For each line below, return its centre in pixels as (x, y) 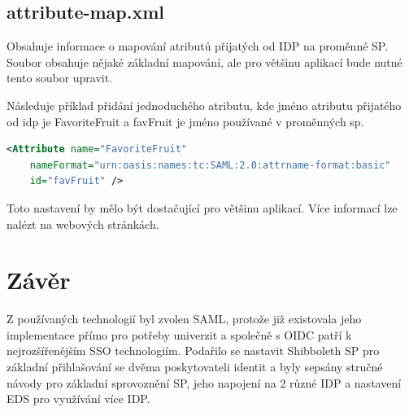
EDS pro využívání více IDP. (78, 399)
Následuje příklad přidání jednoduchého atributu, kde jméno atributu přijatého (204, 105)
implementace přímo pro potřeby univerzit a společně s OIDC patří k (179, 334)
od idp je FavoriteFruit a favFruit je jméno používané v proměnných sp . (185, 121)
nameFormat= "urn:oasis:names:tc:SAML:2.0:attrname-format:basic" (210, 165)
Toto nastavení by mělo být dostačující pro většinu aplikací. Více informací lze (202, 207)
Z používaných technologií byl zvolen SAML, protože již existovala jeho (184, 319)
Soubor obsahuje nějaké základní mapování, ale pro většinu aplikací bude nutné (204, 61)
